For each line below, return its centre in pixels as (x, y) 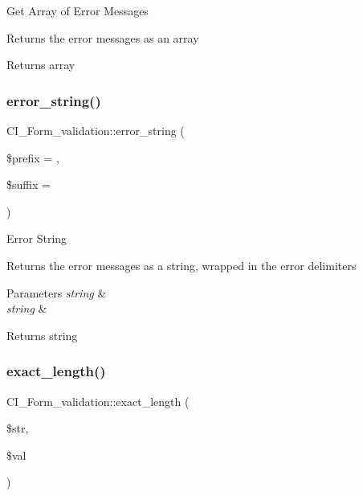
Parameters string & (57, 292)
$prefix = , (33, 157)
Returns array (41, 65)
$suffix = (29, 184)
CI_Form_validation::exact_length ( (98, 401)
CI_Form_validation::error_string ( (96, 130)
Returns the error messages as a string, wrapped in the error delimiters (181, 265)
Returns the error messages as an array (103, 37)
